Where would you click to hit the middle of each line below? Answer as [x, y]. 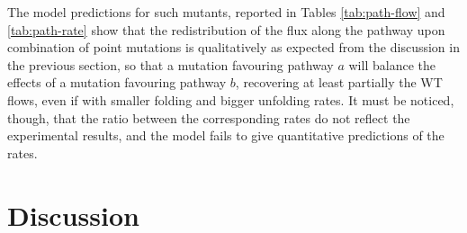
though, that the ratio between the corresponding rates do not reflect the [209, 117]
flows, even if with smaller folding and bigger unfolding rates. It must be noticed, [231, 99]
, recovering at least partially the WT [339, 82]
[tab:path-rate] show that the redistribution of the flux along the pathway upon [226, 29]
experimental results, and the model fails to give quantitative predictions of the [226, 135]
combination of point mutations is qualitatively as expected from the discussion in [233, 47]
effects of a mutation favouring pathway [117, 82]
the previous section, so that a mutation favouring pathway [171, 64]
